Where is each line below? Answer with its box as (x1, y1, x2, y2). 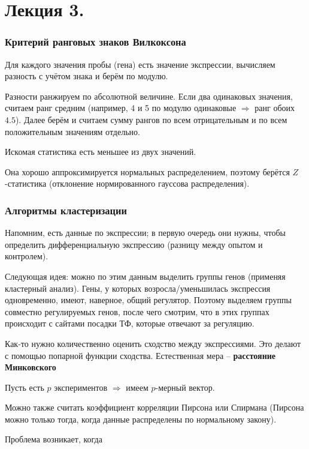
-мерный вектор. (155, 381, 215, 393)
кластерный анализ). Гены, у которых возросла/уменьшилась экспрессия (5, 282, 271, 294)
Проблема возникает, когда (5, 433, 102, 445)
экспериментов (54, 381, 108, 393)
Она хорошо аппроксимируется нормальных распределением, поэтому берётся (5, 165, 290, 178)
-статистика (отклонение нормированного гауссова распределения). (5, 177, 250, 190)
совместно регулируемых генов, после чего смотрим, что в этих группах (5, 305, 269, 318)
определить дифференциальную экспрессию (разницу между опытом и (5, 238, 263, 250)
